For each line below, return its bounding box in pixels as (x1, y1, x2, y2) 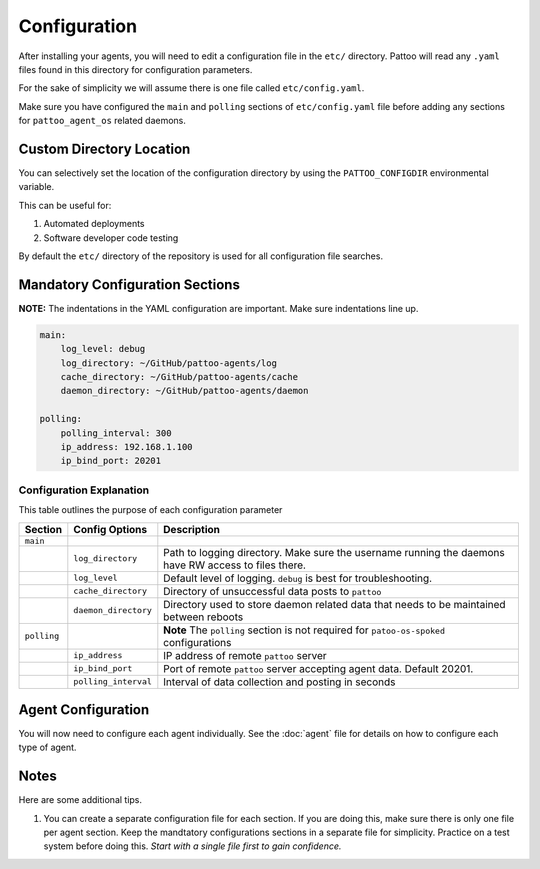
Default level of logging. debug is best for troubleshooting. (163, 571, 433, 585)
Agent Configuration (18, 701, 150, 718)
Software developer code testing (43, 231, 179, 244)
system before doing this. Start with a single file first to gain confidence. (43, 840, 342, 852)
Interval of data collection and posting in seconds (163, 675, 396, 689)
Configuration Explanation (18, 483, 150, 497)
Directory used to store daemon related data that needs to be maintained (163, 597, 506, 611)
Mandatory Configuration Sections (18, 276, 240, 293)
